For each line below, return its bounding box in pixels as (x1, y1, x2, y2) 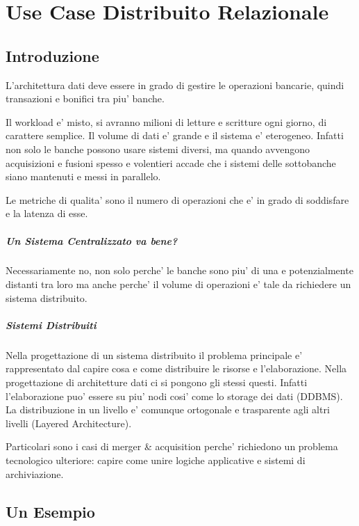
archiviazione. (6, 466, 64, 481)
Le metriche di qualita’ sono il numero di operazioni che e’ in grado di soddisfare (6, 192, 349, 207)
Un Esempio (6, 500, 95, 522)
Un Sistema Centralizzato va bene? (6, 233, 178, 248)
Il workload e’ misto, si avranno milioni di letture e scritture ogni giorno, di (6, 114, 327, 129)
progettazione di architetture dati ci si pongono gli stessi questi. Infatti (6, 375, 308, 390)
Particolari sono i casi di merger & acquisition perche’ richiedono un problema (6, 439, 338, 454)
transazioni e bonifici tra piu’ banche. (6, 91, 165, 106)
